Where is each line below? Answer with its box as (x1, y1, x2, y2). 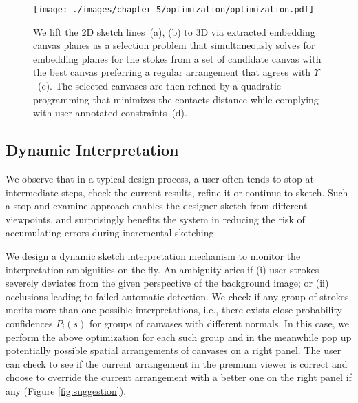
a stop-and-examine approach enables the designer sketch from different (6, 198, 308, 213)
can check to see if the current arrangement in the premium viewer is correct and (6, 356, 348, 371)
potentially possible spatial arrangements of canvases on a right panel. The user (6, 343, 341, 358)
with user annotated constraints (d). (33, 105, 187, 120)
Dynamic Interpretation (6, 139, 179, 161)
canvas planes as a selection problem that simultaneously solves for (33, 38, 315, 52)
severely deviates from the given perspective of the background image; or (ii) (6, 276, 329, 290)
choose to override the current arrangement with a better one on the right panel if (6, 370, 352, 384)
